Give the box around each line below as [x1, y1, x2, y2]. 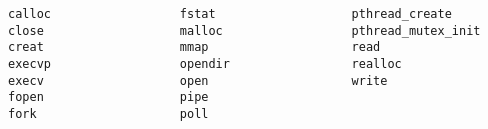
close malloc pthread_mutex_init [8, 23, 481, 38]
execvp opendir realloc [8, 56, 402, 71]
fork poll [8, 106, 209, 121]
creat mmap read [8, 40, 381, 55]
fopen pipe [8, 90, 209, 105]
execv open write [8, 73, 388, 88]
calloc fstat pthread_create [8, 7, 452, 21]
